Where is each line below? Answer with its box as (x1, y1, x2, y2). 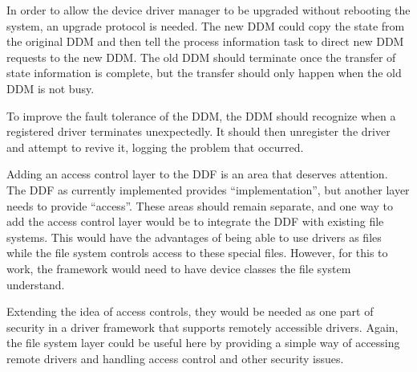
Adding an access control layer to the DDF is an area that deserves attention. (6, 166, 388, 182)
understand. (6, 276, 65, 292)
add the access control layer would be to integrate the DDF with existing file (6, 213, 384, 230)
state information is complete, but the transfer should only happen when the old (6, 64, 402, 81)
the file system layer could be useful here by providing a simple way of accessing (6, 334, 400, 351)
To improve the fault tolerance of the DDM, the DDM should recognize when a (6, 107, 396, 124)
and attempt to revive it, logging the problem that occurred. (6, 138, 304, 155)
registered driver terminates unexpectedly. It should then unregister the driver (6, 123, 391, 140)
